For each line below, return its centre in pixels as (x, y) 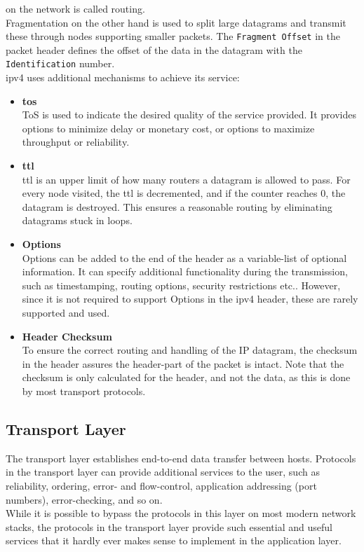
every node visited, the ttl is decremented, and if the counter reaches (170, 193)
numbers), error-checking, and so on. (84, 499)
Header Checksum (67, 336)
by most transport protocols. (84, 391)
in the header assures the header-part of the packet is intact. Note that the (183, 363)
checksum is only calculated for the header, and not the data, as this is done (186, 377)
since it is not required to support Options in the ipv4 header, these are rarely (190, 299)
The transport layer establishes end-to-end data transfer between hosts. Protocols (181, 458)
